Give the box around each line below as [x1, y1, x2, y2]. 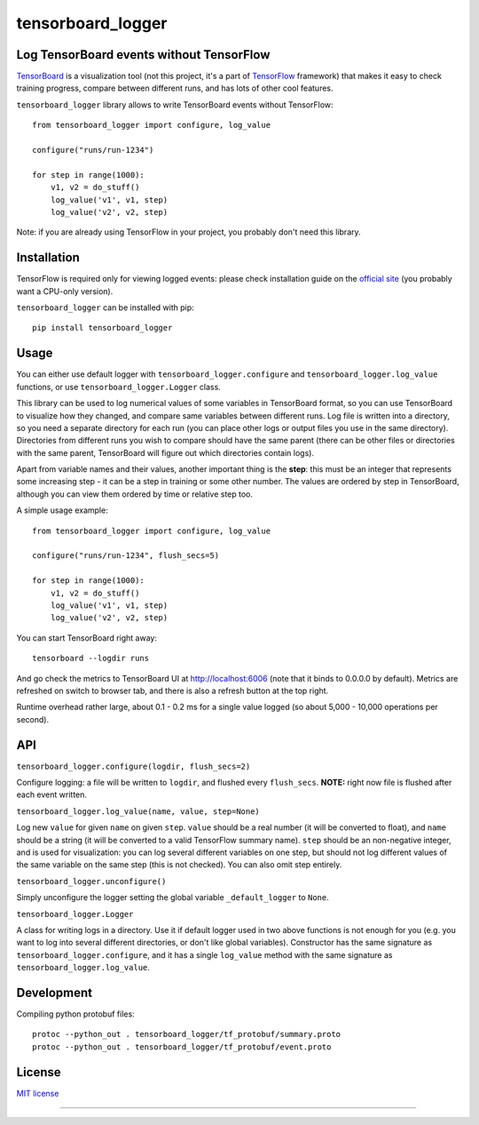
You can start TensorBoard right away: [16, 632, 157, 643]
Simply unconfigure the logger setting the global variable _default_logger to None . [16, 892, 329, 903]
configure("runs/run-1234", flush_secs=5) [32, 551, 220, 561]
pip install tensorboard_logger [32, 323, 173, 333]
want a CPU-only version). [16, 285, 114, 297]
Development [16, 985, 93, 1000]
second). [16, 714, 49, 724]
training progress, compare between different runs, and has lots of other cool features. [16, 83, 334, 93]
